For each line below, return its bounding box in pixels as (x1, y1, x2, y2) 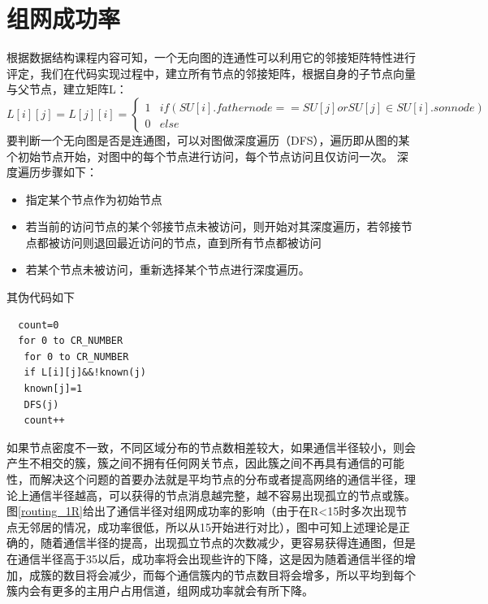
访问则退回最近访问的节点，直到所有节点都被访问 (59, 233, 322, 250)
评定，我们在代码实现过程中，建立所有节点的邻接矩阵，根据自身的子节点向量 (6, 64, 416, 81)
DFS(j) (24, 398, 59, 411)
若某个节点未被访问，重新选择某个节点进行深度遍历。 (25, 261, 310, 278)
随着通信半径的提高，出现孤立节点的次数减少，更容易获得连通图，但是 (40, 534, 416, 551)
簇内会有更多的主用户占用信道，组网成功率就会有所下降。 (6, 582, 313, 599)
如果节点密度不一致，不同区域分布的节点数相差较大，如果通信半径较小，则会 (6, 438, 416, 455)
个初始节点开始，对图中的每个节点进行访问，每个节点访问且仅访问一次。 (6, 147, 393, 164)
